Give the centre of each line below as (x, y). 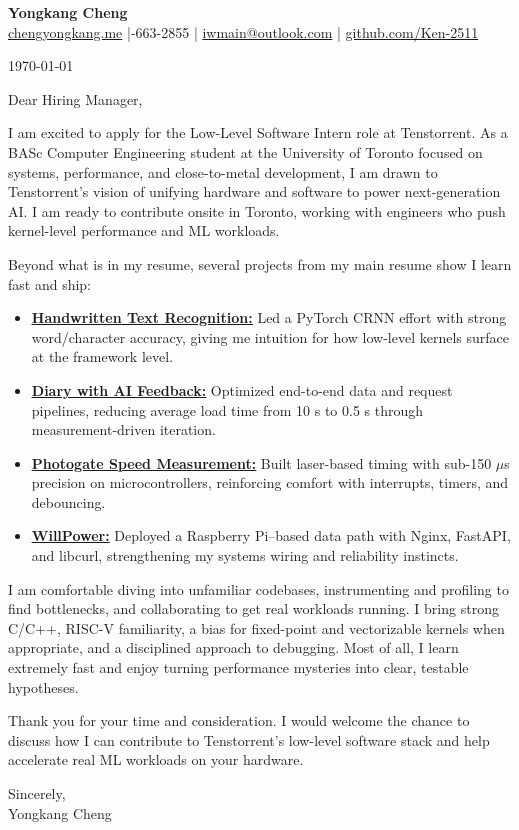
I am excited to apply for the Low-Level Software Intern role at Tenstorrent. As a (258, 132)
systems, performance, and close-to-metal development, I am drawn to (223, 171)
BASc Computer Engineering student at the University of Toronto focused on (245, 151)
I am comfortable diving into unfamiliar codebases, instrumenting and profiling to (258, 588)
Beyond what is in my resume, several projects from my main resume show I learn (260, 263)
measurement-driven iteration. (123, 429)
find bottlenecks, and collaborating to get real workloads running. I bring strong (253, 608)
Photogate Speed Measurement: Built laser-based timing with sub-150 (261, 462)
